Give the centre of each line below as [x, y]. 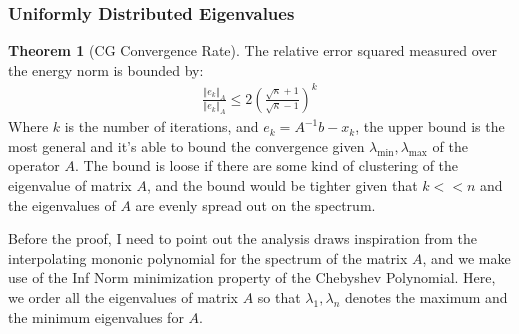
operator [34, 165]
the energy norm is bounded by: [106, 69]
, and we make [466, 257]
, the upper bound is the [430, 126]
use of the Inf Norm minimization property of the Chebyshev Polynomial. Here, [252, 277]
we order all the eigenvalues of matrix [123, 296]
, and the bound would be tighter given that [282, 184]
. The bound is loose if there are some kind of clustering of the [266, 165]
